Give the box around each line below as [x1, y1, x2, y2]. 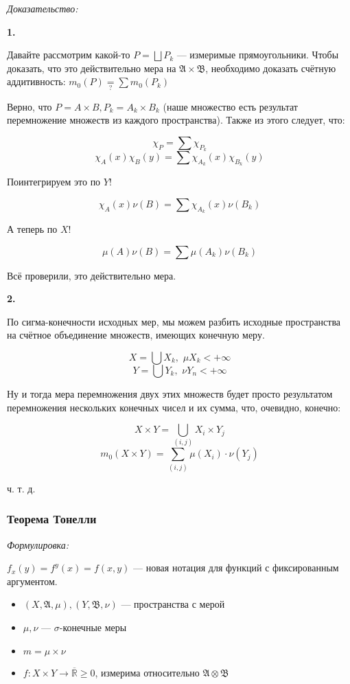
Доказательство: [7, 1, 78, 15]
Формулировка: [7, 537, 69, 551]
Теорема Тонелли [7, 510, 97, 527]
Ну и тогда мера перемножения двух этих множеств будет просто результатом [7, 386, 333, 400]
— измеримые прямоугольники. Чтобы [176, 47, 339, 62]
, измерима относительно [95, 665, 200, 679]
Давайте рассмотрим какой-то [7, 47, 130, 62]
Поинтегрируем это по [7, 174, 101, 189]
